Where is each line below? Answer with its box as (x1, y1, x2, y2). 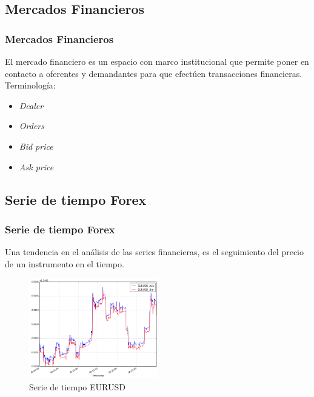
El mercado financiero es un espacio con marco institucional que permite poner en (5, 55, 309, 67)
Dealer (19, 99, 44, 112)
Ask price (19, 160, 54, 173)
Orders (19, 119, 44, 132)
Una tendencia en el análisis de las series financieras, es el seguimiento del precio (5, 245, 304, 258)
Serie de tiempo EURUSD (29, 380, 125, 393)
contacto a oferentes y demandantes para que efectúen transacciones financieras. (5, 67, 302, 79)
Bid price (19, 139, 53, 152)
